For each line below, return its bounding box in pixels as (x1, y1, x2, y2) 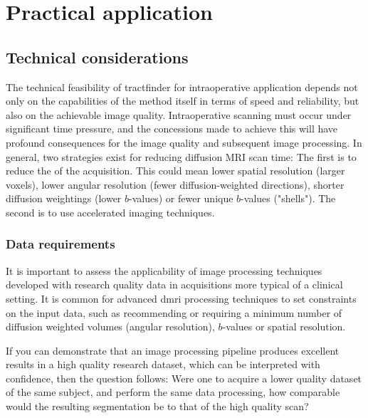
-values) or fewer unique (129, 191, 233, 206)
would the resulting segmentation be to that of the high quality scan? (6, 399, 309, 414)
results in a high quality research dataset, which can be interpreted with (6, 357, 320, 372)
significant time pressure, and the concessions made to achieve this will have (6, 121, 338, 136)
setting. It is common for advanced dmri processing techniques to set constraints (6, 291, 357, 305)
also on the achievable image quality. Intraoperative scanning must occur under (6, 107, 352, 122)
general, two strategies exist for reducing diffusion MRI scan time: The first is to (6, 149, 357, 164)
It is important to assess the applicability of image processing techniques (6, 263, 322, 278)
